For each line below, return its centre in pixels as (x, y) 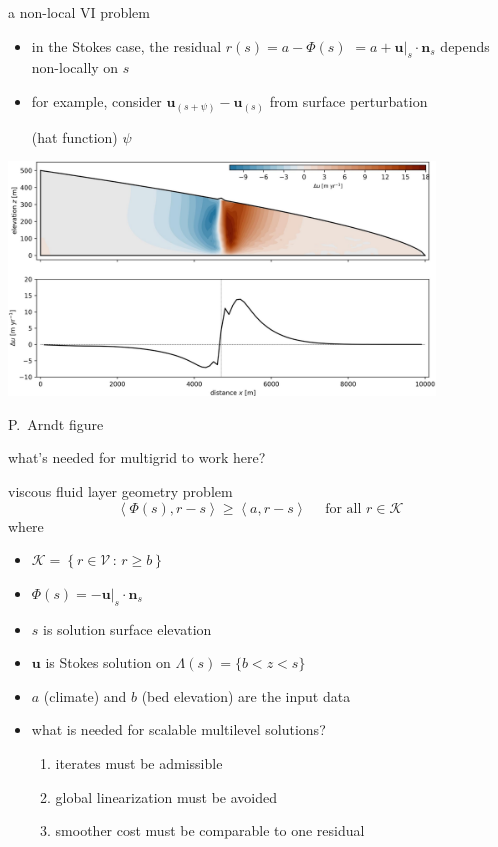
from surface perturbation (348, 100)
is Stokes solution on (108, 662)
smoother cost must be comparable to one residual (210, 830)
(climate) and (85, 695)
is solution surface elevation (127, 628)
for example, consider (96, 100)
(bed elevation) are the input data (246, 695)
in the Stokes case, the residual (126, 45)
